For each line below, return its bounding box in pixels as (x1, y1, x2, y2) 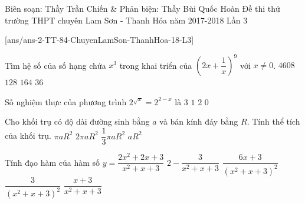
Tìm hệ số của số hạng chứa (5, 59, 106, 71)
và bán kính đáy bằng (159, 115, 238, 128)
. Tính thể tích (247, 115, 300, 128)
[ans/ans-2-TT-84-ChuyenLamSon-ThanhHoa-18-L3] (5, 34, 194, 46)
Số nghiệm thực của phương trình (5, 95, 127, 108)
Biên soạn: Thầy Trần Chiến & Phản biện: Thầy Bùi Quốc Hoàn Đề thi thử (5, 2, 280, 14)
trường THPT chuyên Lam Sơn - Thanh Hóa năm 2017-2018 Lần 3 (5, 14, 248, 26)
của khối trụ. (5, 129, 52, 142)
